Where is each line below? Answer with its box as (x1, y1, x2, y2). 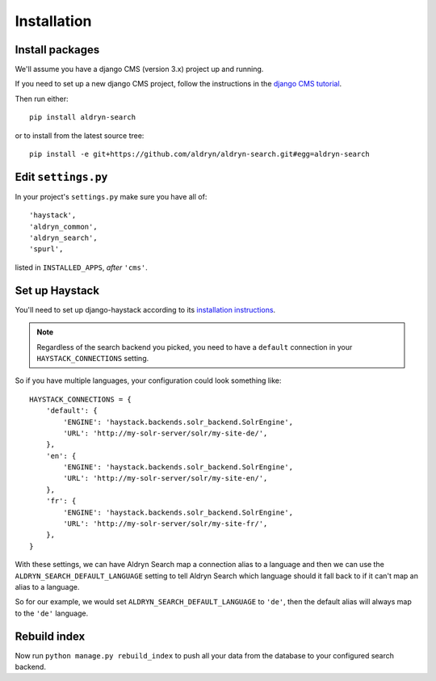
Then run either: (15, 94, 69, 103)
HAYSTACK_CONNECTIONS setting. (36, 353, 149, 363)
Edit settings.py (15, 170, 108, 183)
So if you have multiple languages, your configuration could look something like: (15, 376, 282, 385)
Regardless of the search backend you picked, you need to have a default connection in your (36, 342, 353, 351)
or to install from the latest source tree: (15, 130, 145, 141)
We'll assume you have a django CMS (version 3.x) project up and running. (15, 65, 264, 74)
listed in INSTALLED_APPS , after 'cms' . (15, 263, 149, 272)
